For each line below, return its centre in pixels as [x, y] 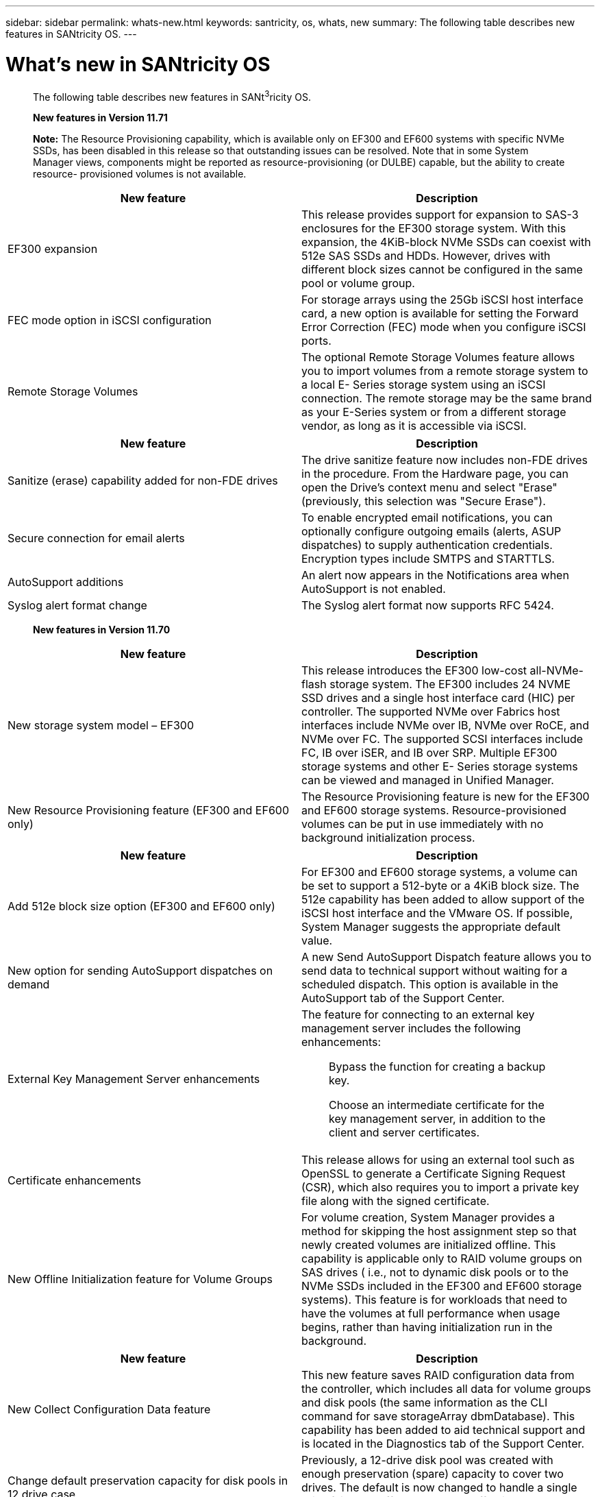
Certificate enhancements [74, 1181]
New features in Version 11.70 [102, 630]
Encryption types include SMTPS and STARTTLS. [428, 559]
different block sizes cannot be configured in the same [442, 270]
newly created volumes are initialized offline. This [429, 1245]
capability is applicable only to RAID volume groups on [442, 1259]
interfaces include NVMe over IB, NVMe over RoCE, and [446, 726]
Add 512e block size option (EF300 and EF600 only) [141, 906]
